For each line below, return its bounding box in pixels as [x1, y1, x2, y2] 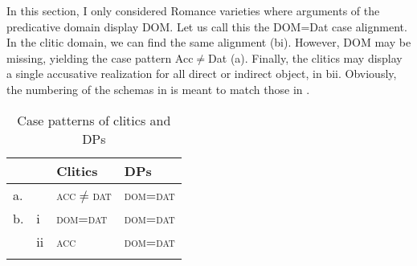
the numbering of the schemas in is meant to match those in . [6, 80, 310, 97]
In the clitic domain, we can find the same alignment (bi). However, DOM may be [6, 34, 411, 51]
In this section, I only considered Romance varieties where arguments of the [6, 2, 380, 18]
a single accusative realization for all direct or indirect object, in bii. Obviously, [6, 65, 397, 82]
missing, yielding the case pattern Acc [6, 49, 194, 66]
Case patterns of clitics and [17, 110, 171, 129]
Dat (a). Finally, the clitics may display [208, 49, 403, 66]
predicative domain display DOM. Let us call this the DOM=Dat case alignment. [6, 18, 407, 35]
